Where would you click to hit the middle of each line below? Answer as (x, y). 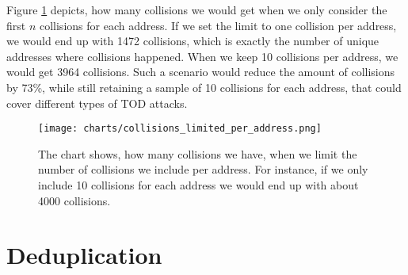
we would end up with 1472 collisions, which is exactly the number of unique (193, 41)
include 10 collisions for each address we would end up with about (198, 185)
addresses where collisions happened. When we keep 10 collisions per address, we (202, 56)
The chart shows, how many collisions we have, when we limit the (198, 153)
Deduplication (84, 255)
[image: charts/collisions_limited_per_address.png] (180, 129)
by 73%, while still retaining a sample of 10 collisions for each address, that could (204, 87)
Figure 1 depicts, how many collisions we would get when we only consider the (197, 10)
